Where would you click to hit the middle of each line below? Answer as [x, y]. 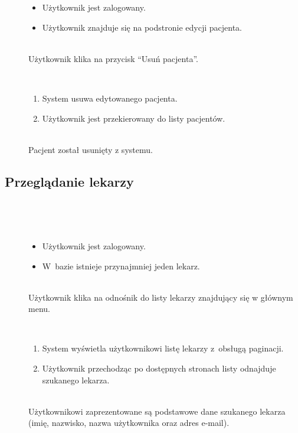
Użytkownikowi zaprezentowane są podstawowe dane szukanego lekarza [157, 411]
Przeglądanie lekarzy [69, 181]
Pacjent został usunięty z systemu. [91, 149]
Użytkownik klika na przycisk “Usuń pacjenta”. [113, 58]
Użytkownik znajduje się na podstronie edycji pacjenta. [142, 27]
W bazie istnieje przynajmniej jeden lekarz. [121, 266]
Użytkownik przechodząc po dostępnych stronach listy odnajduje [159, 368]
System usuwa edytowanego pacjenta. [110, 98]
